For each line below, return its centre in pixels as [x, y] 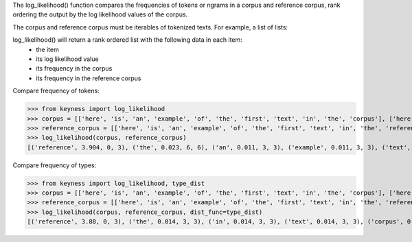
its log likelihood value [67, 59]
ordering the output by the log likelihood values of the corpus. [100, 14]
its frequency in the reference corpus [89, 78]
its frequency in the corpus [74, 69]
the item [48, 49]
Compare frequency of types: [55, 165]
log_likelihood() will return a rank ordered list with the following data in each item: [128, 40]
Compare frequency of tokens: [56, 91]
